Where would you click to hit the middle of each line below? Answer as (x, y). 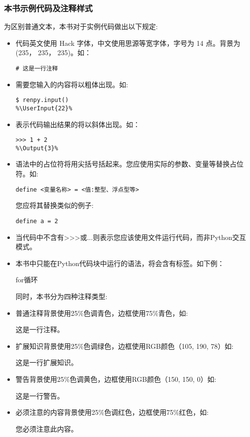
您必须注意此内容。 (47, 428)
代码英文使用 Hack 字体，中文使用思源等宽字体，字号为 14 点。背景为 (128, 43)
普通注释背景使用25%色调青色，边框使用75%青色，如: (102, 313)
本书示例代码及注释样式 (48, 8)
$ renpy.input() (42, 100)
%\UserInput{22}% (44, 108)
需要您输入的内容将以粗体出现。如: (72, 84)
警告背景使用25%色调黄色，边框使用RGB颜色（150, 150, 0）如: (116, 379)
